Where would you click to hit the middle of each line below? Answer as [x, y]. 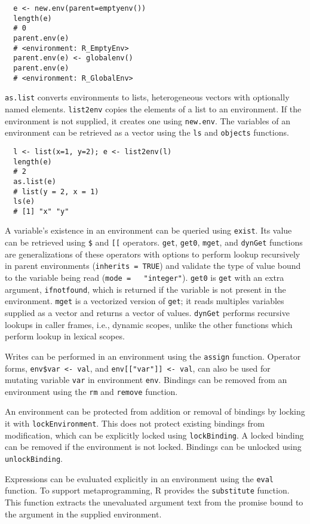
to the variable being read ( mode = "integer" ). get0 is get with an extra [145, 278]
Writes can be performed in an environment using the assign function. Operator [153, 356]
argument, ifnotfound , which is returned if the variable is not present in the [145, 289]
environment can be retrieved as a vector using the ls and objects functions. [147, 132]
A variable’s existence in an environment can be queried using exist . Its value [148, 230]
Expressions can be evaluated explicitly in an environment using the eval [139, 478]
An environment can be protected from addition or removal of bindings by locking [155, 411]
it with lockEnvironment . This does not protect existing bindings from [135, 423]
